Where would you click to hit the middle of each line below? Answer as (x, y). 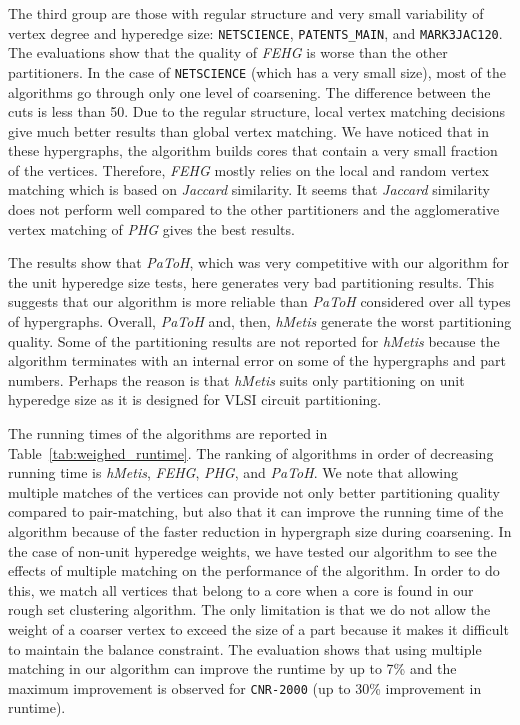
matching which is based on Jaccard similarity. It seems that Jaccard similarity (249, 189)
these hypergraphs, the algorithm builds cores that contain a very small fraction (253, 150)
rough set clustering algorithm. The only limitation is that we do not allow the (249, 609)
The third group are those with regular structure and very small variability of (246, 13)
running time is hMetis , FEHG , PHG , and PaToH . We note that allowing (233, 472)
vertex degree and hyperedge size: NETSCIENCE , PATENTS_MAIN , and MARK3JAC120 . (255, 32)
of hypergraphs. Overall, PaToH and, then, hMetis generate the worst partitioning (260, 321)
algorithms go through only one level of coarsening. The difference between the (249, 91)
